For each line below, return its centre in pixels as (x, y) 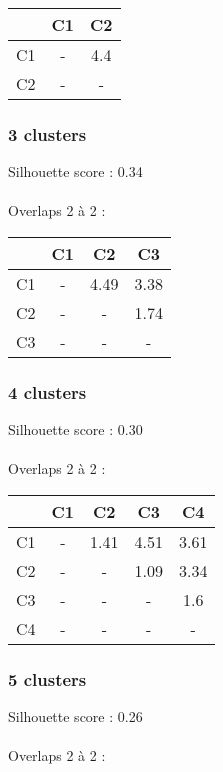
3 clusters (47, 133)
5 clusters (47, 678)
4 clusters (47, 391)
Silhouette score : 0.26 (75, 716)
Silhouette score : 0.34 (75, 171)
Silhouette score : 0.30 (75, 429)
